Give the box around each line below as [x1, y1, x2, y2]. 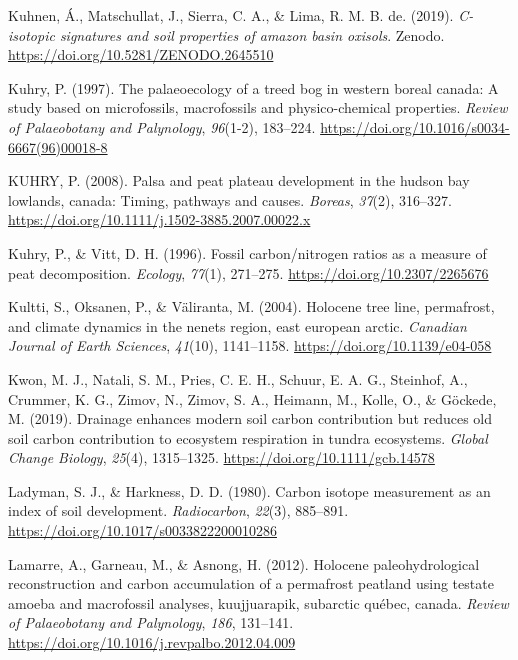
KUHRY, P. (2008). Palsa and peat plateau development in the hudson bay [8, 170, 470, 191]
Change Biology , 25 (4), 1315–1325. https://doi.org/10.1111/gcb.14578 [8, 447, 435, 468]
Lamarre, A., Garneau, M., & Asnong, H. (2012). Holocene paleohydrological [8, 553, 480, 574]
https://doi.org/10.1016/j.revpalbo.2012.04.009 [8, 632, 296, 653]
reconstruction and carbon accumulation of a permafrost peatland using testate [8, 573, 494, 594]
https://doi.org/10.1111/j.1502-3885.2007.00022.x [8, 209, 311, 230]
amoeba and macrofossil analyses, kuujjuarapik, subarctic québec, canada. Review [8, 592, 509, 613]
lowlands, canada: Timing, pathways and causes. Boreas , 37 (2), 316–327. [8, 189, 452, 210]
